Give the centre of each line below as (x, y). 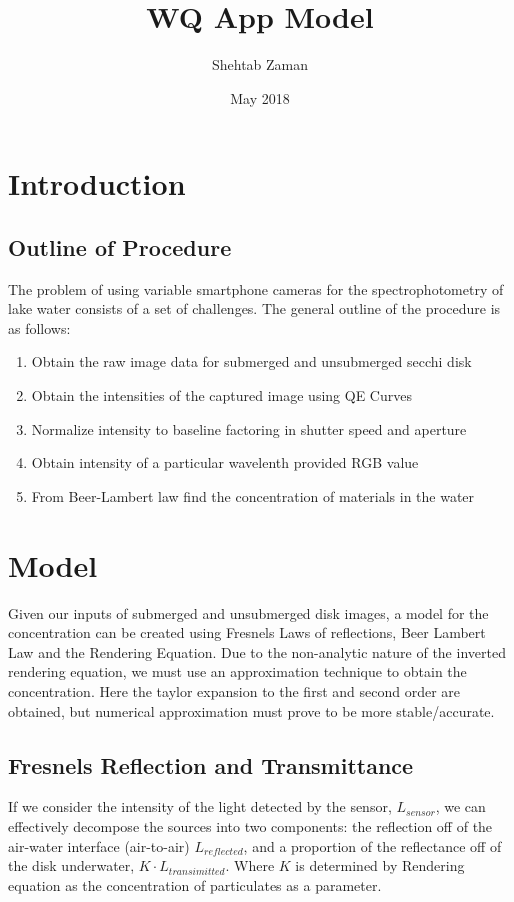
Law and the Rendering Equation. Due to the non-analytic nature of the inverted (257, 651)
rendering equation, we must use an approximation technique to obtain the (237, 671)
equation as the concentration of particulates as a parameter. (195, 884)
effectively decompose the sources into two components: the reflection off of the (250, 825)
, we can (460, 806)
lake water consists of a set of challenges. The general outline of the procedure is (254, 308)
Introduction (97, 183)
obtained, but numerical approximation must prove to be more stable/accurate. (251, 710)
